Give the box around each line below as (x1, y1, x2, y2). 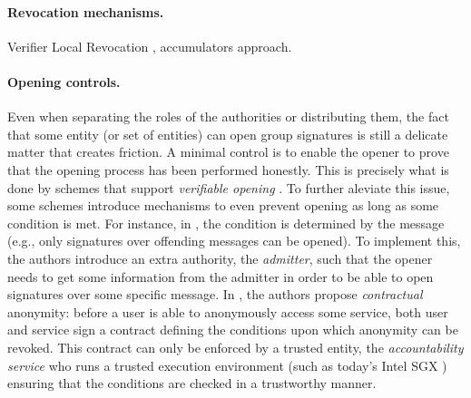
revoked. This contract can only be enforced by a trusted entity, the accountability (7, 337, 464, 356)
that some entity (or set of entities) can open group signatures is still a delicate (7, 124, 448, 143)
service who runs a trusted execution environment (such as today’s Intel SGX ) (7, 355, 447, 374)
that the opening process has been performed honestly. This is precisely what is (7, 160, 449, 179)
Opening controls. (7, 72, 121, 91)
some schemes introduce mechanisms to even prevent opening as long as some (7, 196, 439, 215)
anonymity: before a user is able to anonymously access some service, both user (7, 302, 448, 321)
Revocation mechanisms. (7, 2, 164, 21)
